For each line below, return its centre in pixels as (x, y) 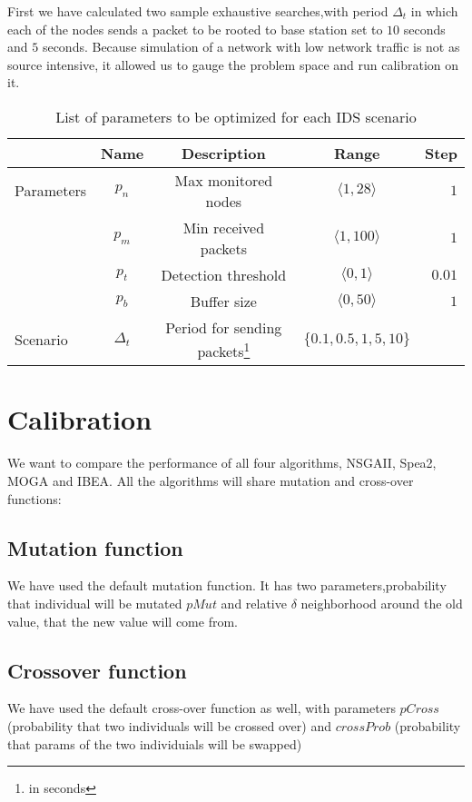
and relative (254, 603)
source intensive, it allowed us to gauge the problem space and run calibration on (233, 64)
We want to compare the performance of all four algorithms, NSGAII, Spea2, (222, 463)
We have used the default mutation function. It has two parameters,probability (227, 585)
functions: (34, 498)
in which (434, 11)
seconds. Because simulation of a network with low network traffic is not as (251, 47)
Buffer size (223, 301)
